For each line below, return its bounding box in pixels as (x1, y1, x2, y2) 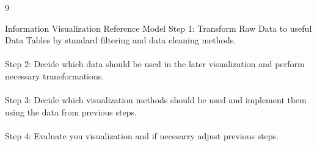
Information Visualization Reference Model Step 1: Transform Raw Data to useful (5, 21, 312, 34)
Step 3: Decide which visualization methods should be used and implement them (5, 93, 307, 106)
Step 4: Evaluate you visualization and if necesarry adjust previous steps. (5, 129, 279, 142)
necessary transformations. (5, 69, 104, 82)
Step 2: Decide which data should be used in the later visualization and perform (5, 57, 305, 70)
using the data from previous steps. (5, 105, 137, 118)
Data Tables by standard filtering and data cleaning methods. (5, 34, 236, 46)
